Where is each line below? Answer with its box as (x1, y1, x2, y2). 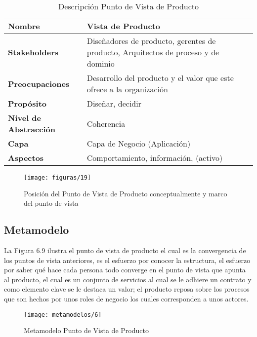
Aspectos (8, 152, 44, 163)
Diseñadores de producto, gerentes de (86, 35, 216, 46)
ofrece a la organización (86, 83, 168, 95)
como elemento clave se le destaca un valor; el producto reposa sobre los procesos (4, 284, 250, 294)
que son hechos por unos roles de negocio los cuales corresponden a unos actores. (4, 294, 249, 304)
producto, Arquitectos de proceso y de (86, 46, 219, 58)
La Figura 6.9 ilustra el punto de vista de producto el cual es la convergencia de (4, 245, 246, 256)
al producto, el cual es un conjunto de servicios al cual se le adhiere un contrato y (4, 274, 252, 284)
